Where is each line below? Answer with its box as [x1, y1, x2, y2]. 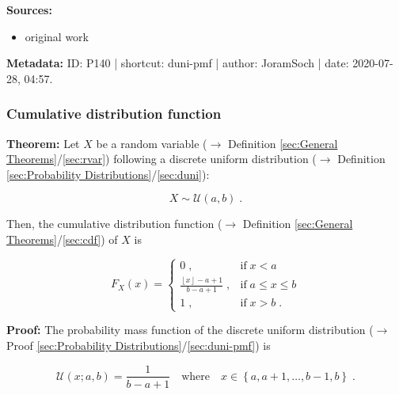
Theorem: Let [6, 135, 80, 151]
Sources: [6, 2, 52, 17]
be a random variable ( [96, 135, 207, 151]
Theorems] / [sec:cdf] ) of [6, 230, 118, 247]
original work [25, 28, 89, 44]
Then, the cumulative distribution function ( [6, 215, 222, 232]
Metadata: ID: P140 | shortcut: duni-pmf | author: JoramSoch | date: [6, 55, 349, 71]
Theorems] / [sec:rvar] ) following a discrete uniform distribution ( [6, 150, 317, 167]
